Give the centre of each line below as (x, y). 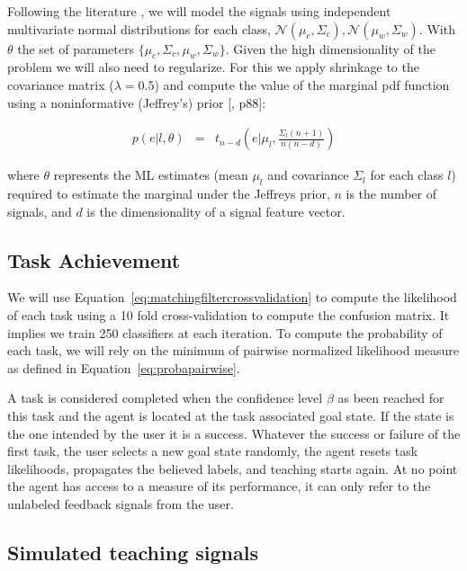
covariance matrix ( (61, 84)
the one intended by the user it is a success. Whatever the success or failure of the (234, 433)
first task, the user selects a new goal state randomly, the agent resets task (213, 451)
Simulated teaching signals (133, 552)
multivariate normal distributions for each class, (139, 28)
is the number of (391, 193)
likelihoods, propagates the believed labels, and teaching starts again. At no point (233, 468)
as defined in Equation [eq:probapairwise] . (124, 367)
